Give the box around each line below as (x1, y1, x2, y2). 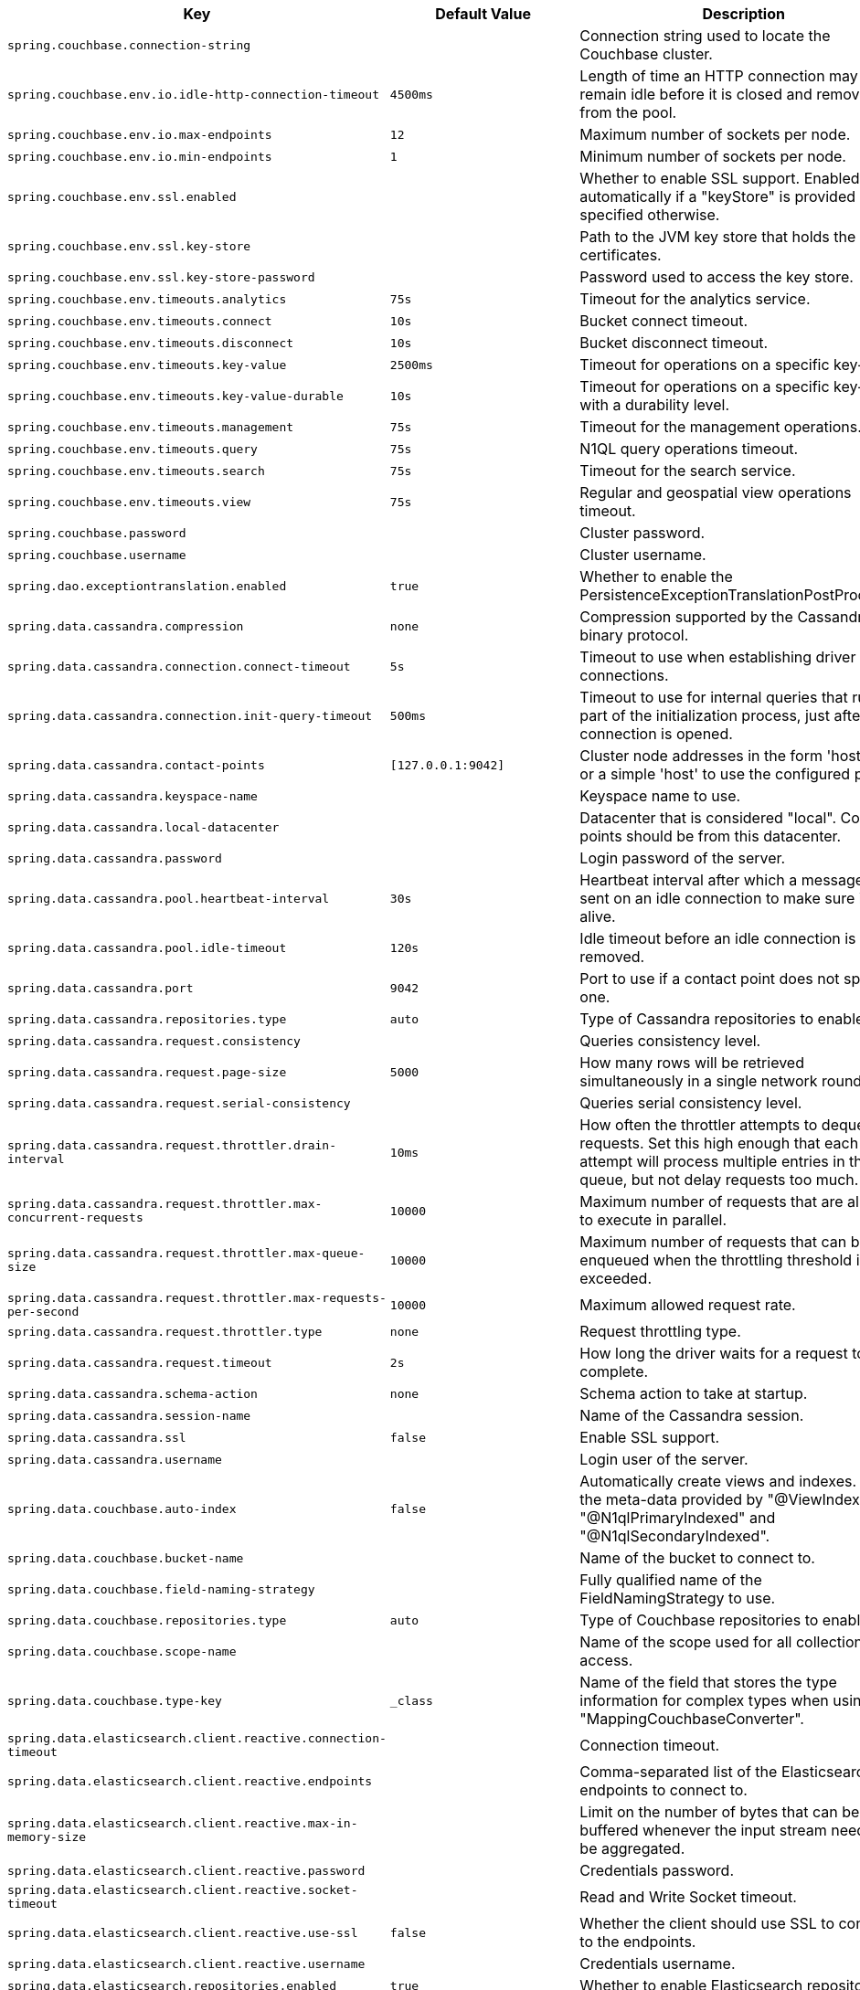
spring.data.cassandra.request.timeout (7, 1355, 272, 1370)
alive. (579, 907, 616, 926)
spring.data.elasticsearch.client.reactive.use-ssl (7, 1925, 358, 1940)
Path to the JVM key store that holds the (579, 228, 856, 246)
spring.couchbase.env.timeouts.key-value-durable (7, 388, 344, 403)
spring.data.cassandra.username (7, 1452, 222, 1466)
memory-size (7, 1830, 87, 1844)
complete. (579, 1362, 649, 1381)
